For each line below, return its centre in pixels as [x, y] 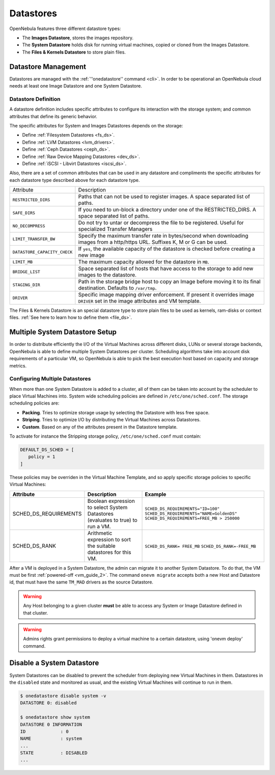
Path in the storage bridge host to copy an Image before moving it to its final [169, 282]
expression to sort [109, 539]
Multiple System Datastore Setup [63, 332]
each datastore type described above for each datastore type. [75, 180]
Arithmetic [100, 533]
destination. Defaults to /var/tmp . [117, 288]
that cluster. [36, 613]
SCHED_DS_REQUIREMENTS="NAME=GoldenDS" [191, 514]
